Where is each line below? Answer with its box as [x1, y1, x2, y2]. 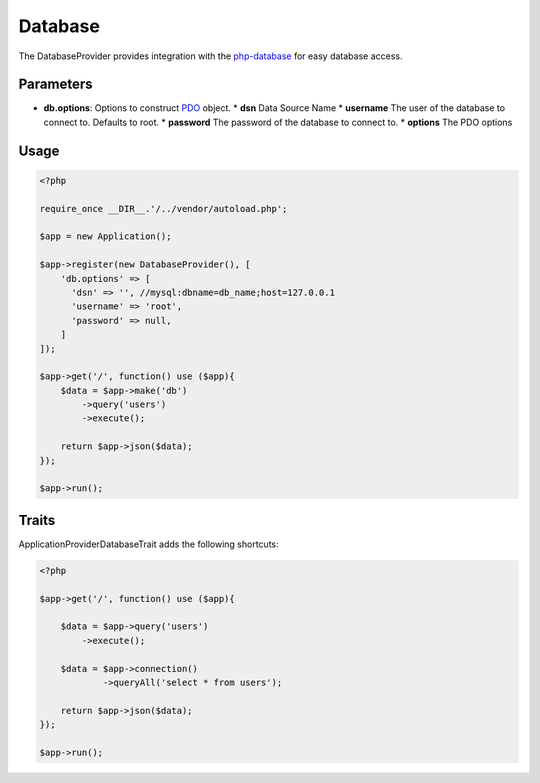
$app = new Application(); [39, 231, 172, 242]
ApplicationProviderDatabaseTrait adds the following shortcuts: [18, 538, 279, 550]
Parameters [18, 76, 93, 93]
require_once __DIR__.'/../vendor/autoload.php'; [39, 203, 288, 214]
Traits [18, 511, 56, 529]
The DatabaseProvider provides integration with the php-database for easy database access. [18, 50, 403, 62]
